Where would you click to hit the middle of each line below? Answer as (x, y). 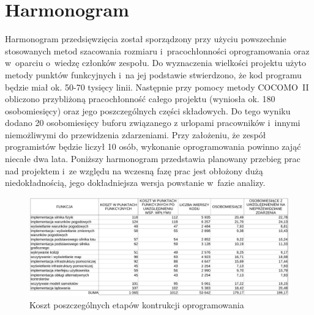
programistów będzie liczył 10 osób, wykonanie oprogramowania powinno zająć (153, 146)
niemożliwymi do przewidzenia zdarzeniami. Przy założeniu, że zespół (136, 134)
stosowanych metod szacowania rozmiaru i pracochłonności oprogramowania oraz (157, 50)
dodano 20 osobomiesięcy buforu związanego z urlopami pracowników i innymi (153, 123)
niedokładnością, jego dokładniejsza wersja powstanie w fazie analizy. (135, 183)
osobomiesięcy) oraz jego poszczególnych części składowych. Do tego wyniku (148, 110)
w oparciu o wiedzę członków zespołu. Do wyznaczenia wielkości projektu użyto (156, 63)
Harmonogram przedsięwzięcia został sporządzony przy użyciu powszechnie (146, 39)
